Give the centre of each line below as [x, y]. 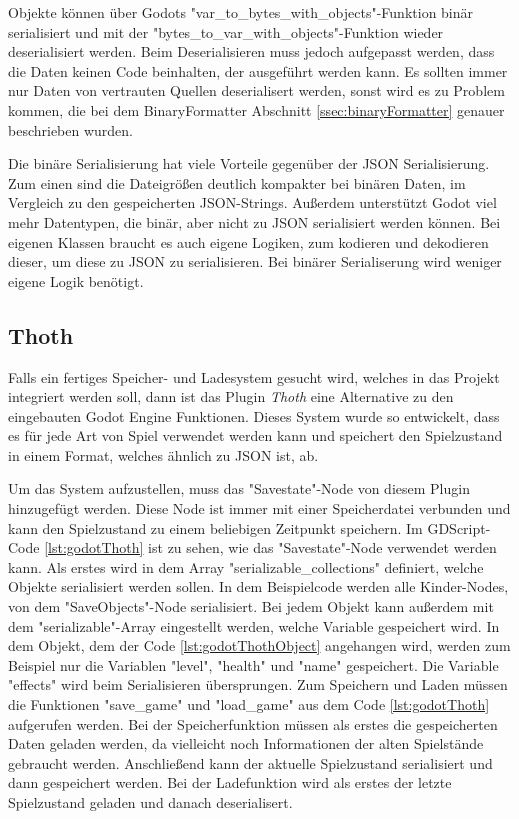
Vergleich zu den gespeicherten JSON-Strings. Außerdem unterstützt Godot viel [252, 202]
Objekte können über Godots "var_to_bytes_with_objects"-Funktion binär [241, 12]
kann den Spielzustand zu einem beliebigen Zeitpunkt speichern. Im [215, 527]
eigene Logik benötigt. [76, 280]
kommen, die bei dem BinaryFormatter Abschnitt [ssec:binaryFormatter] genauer [256, 109]
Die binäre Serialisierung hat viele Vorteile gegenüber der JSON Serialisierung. [249, 163]
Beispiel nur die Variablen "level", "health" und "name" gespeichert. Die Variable [253, 664]
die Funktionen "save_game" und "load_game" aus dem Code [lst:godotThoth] [249, 704]
